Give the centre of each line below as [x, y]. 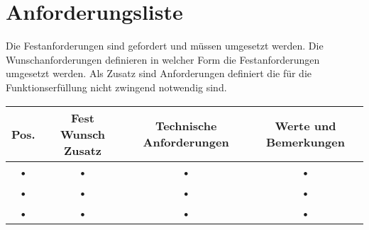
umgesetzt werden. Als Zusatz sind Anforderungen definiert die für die [159, 73]
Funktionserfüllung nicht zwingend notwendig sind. [116, 87]
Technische [186, 126]
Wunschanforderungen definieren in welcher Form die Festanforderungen [163, 59]
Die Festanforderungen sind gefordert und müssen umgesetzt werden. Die [165, 46]
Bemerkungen [305, 142]
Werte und [305, 126]
